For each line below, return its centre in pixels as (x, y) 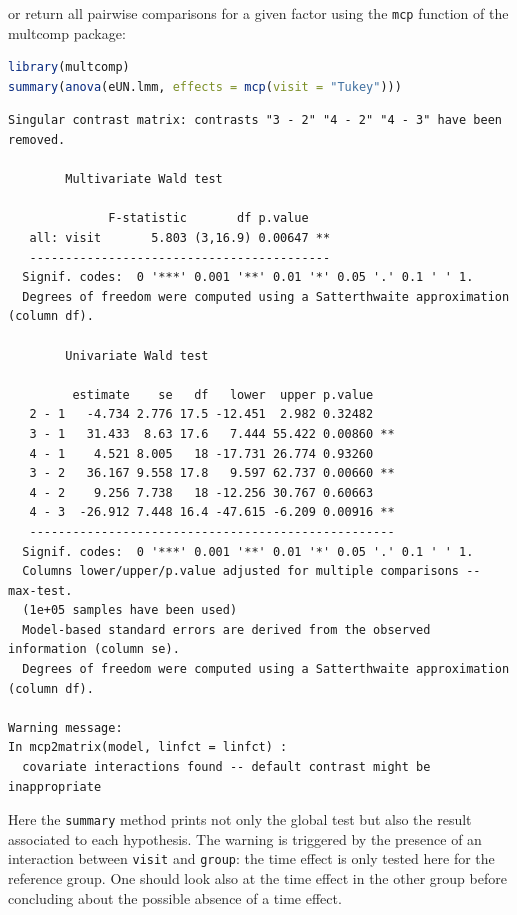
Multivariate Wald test (144, 179)
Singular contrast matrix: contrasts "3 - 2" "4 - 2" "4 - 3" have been (255, 120)
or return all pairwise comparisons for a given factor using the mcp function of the (258, 13)
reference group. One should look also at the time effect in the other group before (257, 878)
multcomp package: (67, 32)
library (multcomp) (69, 67)
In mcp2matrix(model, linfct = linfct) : (148, 747)
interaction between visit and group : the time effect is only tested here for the (251, 858)
